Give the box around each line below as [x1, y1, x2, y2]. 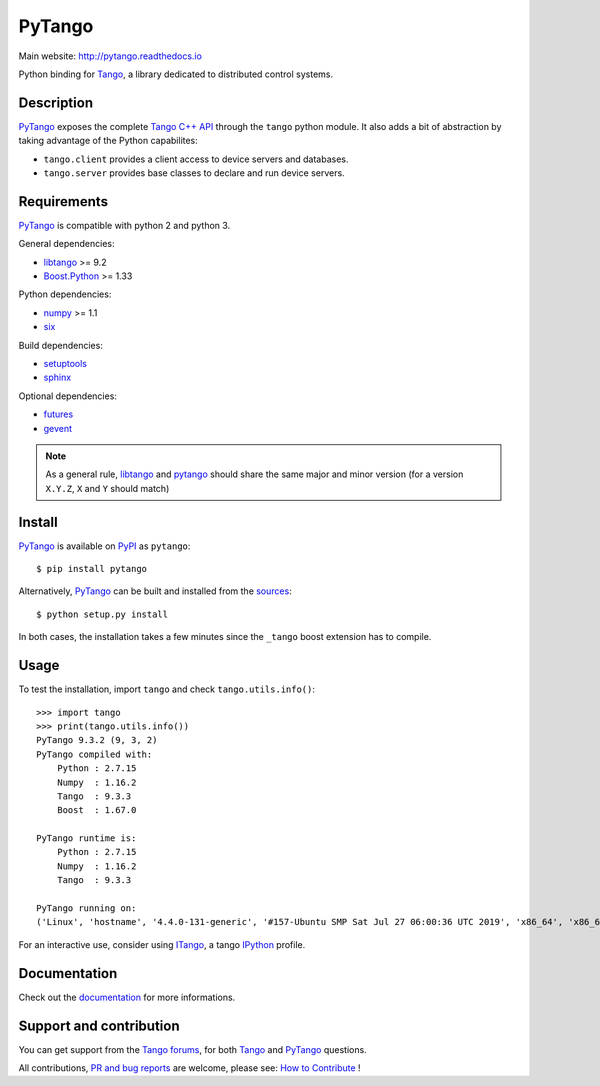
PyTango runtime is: [36, 833, 137, 844]
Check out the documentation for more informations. [18, 991, 236, 1003]
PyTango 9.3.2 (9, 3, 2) [36, 735, 158, 746]
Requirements [18, 193, 109, 210]
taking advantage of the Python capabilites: [18, 135, 199, 147]
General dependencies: [18, 238, 115, 250]
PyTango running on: [36, 903, 137, 914]
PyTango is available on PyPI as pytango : [18, 540, 191, 552]
